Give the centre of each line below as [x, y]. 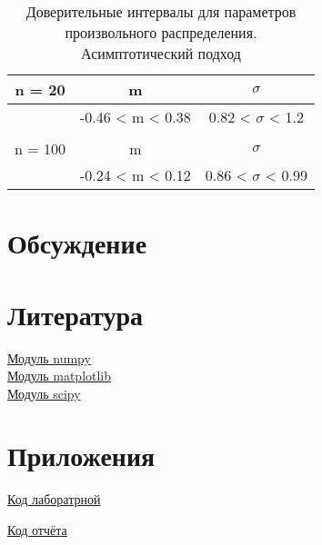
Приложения [81, 456]
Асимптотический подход [161, 53]
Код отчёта [37, 530]
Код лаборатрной [54, 499]
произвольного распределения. [161, 32]
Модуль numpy [49, 357]
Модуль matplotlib [60, 376]
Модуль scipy [44, 393]
